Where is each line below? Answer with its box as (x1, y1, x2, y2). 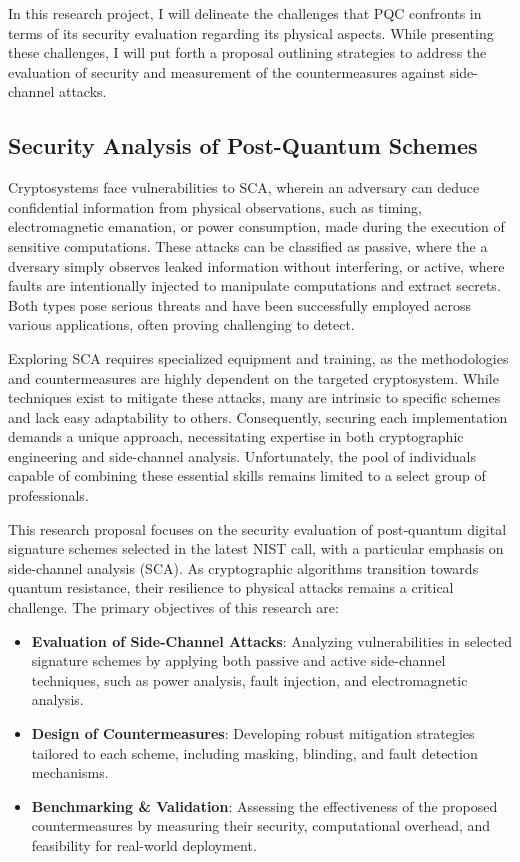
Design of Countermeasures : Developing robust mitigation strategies (31, 723, 475, 744)
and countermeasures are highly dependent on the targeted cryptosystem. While (8, 367, 499, 388)
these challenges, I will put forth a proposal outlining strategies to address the (8, 42, 487, 63)
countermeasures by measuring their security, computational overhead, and (31, 815, 491, 836)
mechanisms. (31, 762, 109, 783)
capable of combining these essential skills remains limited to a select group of (8, 465, 486, 486)
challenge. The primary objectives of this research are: (8, 597, 339, 618)
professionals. (8, 485, 89, 506)
